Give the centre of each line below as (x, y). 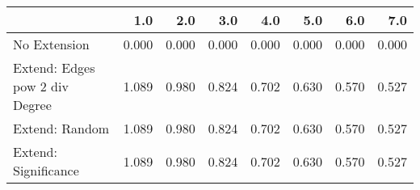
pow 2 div (41, 86)
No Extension (51, 44)
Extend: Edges (54, 68)
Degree (32, 105)
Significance (46, 170)
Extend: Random (61, 128)
